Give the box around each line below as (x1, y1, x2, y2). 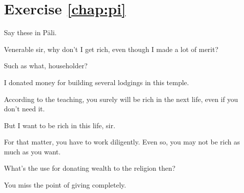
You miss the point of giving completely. (4, 180, 126, 190)
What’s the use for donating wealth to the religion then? (4, 163, 176, 173)
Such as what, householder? (4, 60, 88, 71)
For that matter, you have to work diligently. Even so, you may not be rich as (4, 137, 240, 147)
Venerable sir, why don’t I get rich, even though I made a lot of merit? (4, 44, 219, 54)
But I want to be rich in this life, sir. (4, 120, 115, 130)
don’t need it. (4, 103, 45, 114)
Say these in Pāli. (4, 27, 57, 38)
